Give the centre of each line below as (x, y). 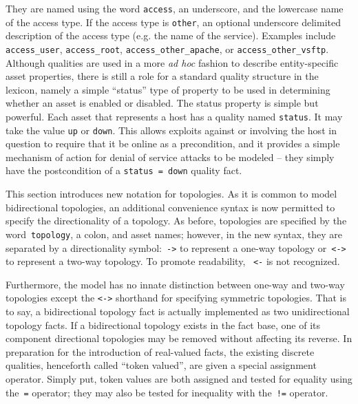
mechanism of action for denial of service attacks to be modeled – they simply (170, 157)
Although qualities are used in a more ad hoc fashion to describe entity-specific (172, 62)
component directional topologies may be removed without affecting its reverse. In (179, 338)
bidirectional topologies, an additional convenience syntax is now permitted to (170, 207)
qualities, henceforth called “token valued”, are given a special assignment (161, 365)
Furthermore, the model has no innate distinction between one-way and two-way (175, 284)
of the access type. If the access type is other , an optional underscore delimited (173, 22)
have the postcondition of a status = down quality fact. (124, 170)
